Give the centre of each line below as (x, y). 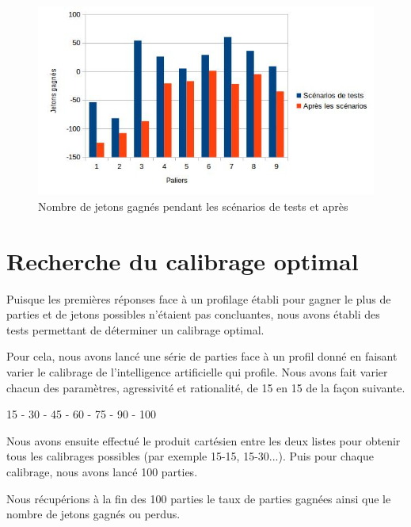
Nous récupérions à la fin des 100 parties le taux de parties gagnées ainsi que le (199, 498)
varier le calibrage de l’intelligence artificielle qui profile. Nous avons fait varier (197, 371)
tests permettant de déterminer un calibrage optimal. (135, 329)
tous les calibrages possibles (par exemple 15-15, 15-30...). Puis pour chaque (190, 456)
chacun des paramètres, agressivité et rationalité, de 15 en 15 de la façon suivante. (206, 387)
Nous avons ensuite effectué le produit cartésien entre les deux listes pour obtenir (204, 440)
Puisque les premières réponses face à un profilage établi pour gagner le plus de (199, 298)
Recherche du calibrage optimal (183, 260)
